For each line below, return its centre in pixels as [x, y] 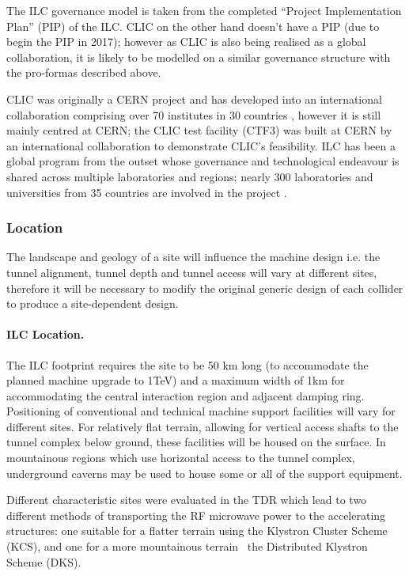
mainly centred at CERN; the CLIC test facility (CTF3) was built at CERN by [199, 130]
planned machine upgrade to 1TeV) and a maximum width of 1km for [176, 380]
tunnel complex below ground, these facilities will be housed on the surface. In [196, 442]
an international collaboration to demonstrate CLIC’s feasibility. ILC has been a [201, 145]
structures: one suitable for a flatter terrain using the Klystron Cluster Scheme [197, 531]
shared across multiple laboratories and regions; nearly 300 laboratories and [190, 176]
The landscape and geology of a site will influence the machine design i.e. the [193, 257]
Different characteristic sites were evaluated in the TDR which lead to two [187, 500]
